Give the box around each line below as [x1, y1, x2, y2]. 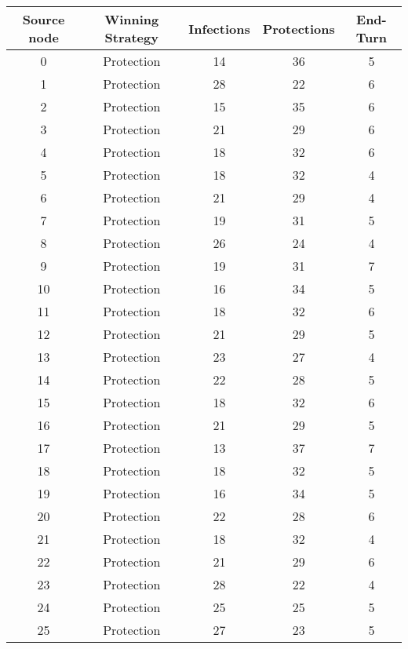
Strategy [104, 28, 158, 46]
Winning [104, 10, 159, 28]
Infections [188, 19, 250, 38]
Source [22, 10, 65, 28]
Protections [262, 19, 335, 38]
